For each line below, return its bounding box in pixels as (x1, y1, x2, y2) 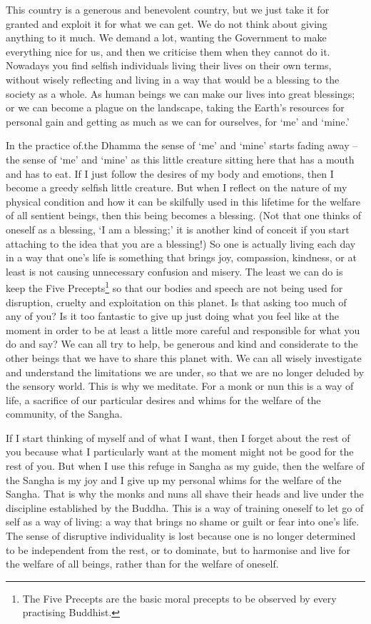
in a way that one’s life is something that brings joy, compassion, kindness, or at (6, 250, 357, 265)
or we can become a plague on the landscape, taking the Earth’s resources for (6, 100, 345, 115)
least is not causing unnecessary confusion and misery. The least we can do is (6, 263, 343, 278)
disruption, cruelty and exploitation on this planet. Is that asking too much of (6, 294, 347, 309)
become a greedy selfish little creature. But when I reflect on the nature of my (6, 180, 347, 195)
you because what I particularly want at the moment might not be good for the (6, 444, 354, 459)
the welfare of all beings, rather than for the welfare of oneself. (6, 556, 279, 571)
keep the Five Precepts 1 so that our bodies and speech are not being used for (6, 278, 343, 295)
